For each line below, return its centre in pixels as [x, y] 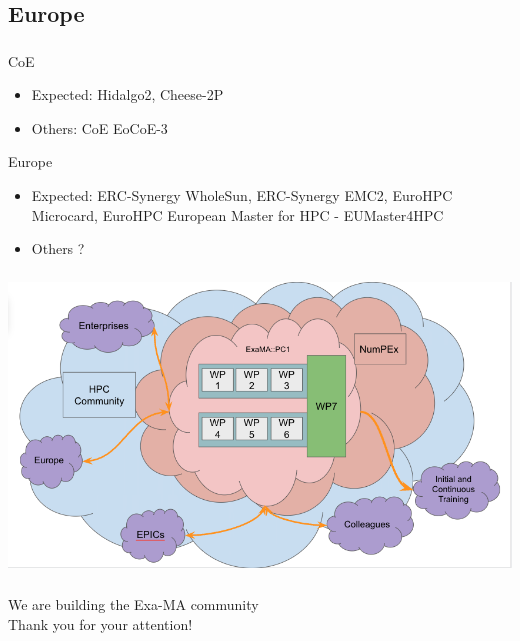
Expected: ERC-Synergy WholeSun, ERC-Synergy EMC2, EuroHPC [242, 195]
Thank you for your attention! [100, 623]
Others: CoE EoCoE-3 [99, 127]
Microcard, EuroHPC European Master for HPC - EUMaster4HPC [237, 214]
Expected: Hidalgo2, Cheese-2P [127, 94]
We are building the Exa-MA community [133, 604]
